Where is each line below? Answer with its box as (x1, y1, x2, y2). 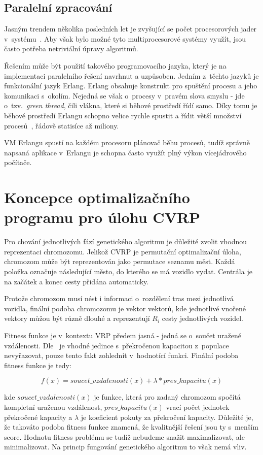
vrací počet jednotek (166, 401, 230, 412)
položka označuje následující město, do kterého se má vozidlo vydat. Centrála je (4, 266, 252, 277)
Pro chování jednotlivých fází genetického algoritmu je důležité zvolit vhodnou (4, 236, 247, 247)
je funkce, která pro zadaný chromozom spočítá (94, 392, 241, 402)
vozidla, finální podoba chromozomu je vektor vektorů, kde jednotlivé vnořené (4, 303, 246, 313)
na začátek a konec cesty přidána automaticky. (4, 276, 149, 286)
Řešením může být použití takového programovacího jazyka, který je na (4, 60, 227, 71)
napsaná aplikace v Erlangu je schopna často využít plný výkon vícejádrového (4, 147, 247, 157)
